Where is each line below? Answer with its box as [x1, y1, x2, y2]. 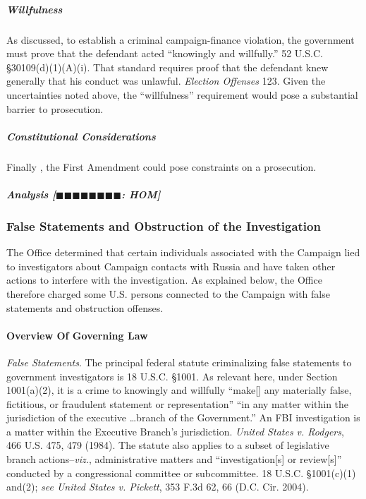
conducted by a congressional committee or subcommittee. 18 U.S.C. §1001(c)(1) [6, 465, 356, 480]
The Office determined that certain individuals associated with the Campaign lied [6, 245, 360, 260]
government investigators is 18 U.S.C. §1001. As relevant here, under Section [6, 368, 338, 383]
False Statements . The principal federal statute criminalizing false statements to [6, 354, 352, 369]
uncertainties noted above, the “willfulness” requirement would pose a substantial [6, 87, 358, 102]
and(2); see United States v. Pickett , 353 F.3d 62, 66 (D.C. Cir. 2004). [6, 479, 309, 494]
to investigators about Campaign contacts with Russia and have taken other [6, 258, 336, 273]
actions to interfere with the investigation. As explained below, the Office [6, 272, 322, 287]
